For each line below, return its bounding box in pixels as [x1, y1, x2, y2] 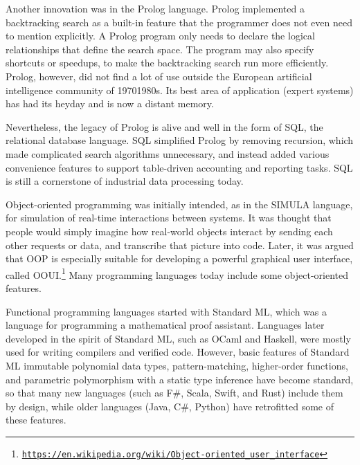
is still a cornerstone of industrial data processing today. [6, 174, 244, 188]
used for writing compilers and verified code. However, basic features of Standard [6, 345, 350, 359]
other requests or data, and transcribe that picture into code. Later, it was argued [6, 237, 354, 252]
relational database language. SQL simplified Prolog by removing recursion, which [6, 133, 354, 147]
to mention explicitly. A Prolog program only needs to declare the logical [6, 28, 315, 43]
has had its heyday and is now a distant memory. [6, 96, 214, 111]
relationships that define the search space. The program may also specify [6, 42, 314, 56]
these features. [6, 412, 66, 427]
